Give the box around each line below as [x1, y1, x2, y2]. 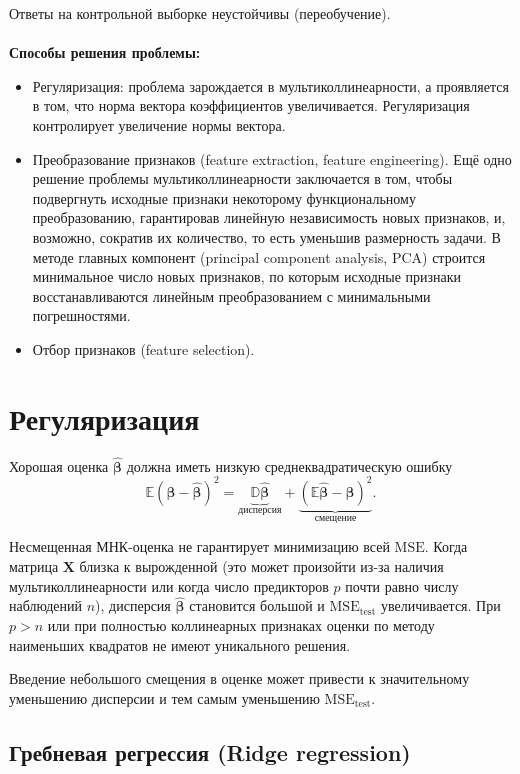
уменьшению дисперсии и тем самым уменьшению [9, 687, 320, 708]
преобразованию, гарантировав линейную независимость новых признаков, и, [32, 207, 506, 228]
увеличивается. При [380, 595, 501, 616]
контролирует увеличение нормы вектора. [32, 114, 286, 135]
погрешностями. [32, 305, 131, 326]
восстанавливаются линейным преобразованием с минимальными [32, 285, 431, 306]
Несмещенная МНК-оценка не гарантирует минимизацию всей [9, 536, 390, 557]
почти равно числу [345, 575, 459, 596]
